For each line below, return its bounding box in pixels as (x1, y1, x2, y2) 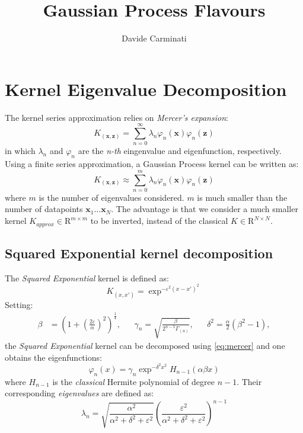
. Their (237, 375, 262, 387)
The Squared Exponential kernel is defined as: (5, 271, 169, 284)
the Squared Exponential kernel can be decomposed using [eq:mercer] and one (5, 339, 285, 352)
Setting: (5, 298, 33, 310)
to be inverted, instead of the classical (90, 214, 228, 227)
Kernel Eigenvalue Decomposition (5, 76, 287, 101)
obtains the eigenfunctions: (5, 351, 102, 363)
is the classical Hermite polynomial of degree (52, 375, 215, 387)
